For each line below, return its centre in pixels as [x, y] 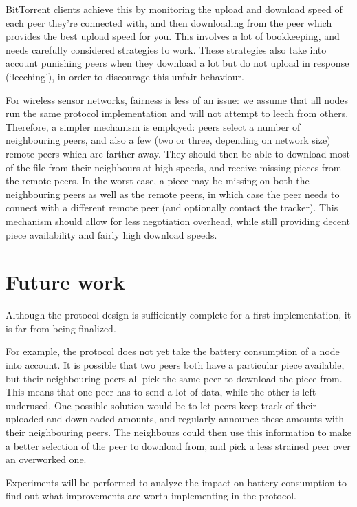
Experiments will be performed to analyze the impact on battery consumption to [176, 482]
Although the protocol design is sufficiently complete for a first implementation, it [178, 315]
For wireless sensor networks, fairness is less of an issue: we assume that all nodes [177, 99]
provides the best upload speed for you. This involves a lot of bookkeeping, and [173, 36]
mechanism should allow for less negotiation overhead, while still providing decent [178, 220]
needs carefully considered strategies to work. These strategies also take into [166, 49]
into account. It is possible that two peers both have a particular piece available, [175, 365]
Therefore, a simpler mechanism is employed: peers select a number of [153, 126]
